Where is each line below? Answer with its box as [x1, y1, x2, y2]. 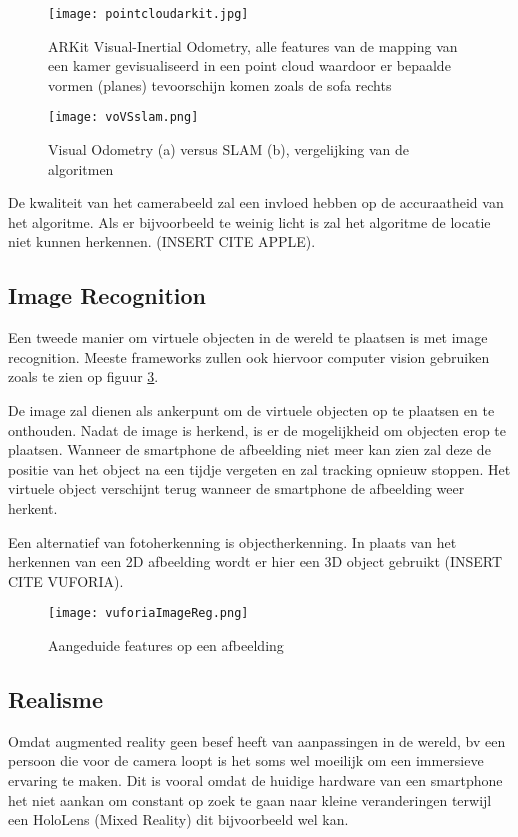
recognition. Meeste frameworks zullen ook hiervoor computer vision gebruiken [8, 346, 490, 367]
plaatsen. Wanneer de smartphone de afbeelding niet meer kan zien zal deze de [8, 439, 491, 460]
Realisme [8, 684, 104, 715]
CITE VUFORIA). [8, 570, 124, 591]
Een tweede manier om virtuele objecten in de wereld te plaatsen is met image [8, 327, 488, 348]
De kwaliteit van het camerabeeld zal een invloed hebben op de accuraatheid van [8, 192, 504, 213]
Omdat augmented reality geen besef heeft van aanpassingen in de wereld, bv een [8, 730, 506, 751]
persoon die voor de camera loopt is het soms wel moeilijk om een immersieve [8, 750, 484, 771]
